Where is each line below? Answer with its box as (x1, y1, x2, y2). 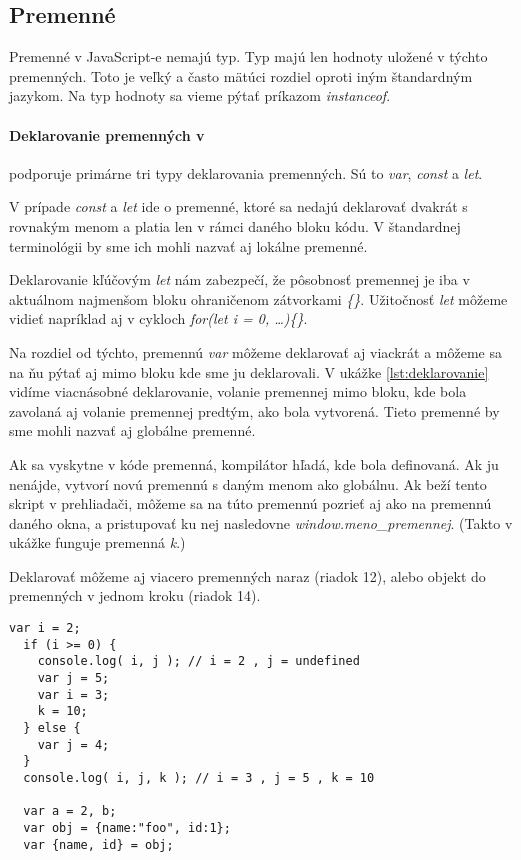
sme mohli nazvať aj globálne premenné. (9, 420, 256, 441)
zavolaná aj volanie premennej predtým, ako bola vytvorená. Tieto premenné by (9, 400, 500, 421)
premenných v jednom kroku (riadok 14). (9, 585, 261, 606)
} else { (23, 721, 81, 735)
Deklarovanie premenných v (9, 124, 205, 145)
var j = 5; (37, 671, 110, 686)
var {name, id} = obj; (23, 837, 174, 852)
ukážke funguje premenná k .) (9, 532, 186, 553)
